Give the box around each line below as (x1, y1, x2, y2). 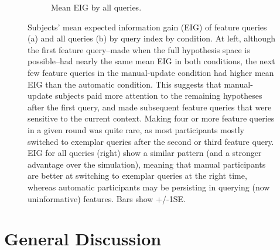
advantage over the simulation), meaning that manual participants (28, 158, 266, 170)
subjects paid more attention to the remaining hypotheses (55, 89, 262, 102)
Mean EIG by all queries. (51, 1, 142, 13)
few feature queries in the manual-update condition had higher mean (28, 66, 274, 78)
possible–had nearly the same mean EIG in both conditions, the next (28, 55, 275, 67)
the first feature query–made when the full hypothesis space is (28, 43, 250, 55)
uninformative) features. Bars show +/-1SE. (28, 192, 186, 204)
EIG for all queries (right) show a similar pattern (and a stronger (28, 147, 262, 159)
